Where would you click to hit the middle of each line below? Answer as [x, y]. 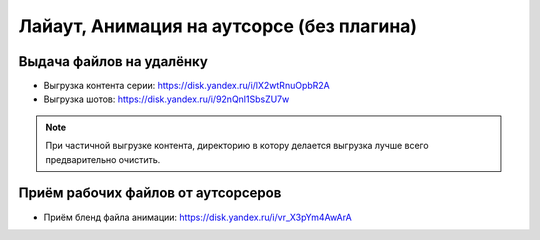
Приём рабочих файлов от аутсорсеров [150, 193]
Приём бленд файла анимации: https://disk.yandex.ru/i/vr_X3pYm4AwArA [197, 217]
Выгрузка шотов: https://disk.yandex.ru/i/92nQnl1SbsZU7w [166, 99]
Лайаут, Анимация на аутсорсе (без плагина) [218, 26]
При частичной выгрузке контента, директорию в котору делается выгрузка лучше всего [237, 146]
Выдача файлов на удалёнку [113, 61]
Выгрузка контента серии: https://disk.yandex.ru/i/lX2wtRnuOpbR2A [186, 86]
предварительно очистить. [103, 159]
